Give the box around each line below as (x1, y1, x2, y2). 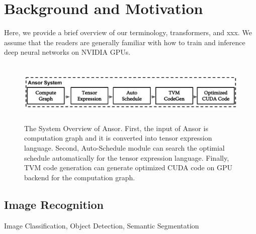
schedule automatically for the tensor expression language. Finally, (24, 152, 229, 163)
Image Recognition (4, 196, 104, 212)
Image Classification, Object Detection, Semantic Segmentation (4, 220, 199, 230)
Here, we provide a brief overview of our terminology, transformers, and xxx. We (4, 27, 252, 38)
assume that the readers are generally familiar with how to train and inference (4, 37, 245, 47)
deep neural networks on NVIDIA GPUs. (4, 47, 131, 57)
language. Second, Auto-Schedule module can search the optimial (24, 143, 225, 153)
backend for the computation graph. (24, 172, 135, 182)
